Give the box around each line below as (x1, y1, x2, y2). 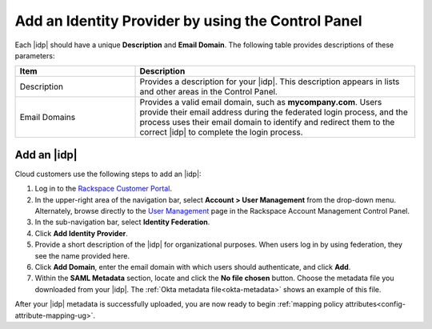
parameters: (14, 50, 55, 60)
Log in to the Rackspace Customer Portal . (34, 184, 172, 194)
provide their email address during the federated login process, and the (139, 106, 408, 118)
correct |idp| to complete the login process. (139, 126, 303, 138)
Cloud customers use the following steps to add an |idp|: (14, 169, 202, 179)
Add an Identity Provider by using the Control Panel (14, 12, 363, 30)
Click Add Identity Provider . (34, 228, 128, 238)
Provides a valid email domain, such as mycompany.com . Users (139, 97, 382, 108)
